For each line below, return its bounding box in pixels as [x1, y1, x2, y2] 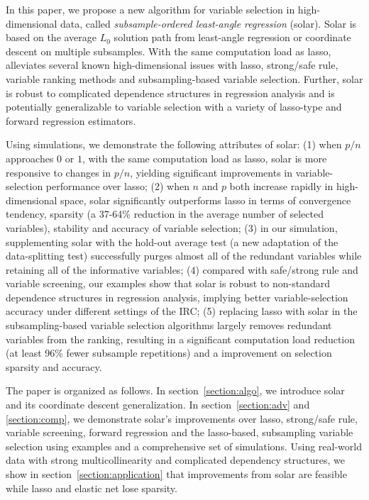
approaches [6, 150, 54, 165]
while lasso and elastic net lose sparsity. [6, 480, 177, 495]
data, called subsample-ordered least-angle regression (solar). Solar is [60, 16, 357, 30]
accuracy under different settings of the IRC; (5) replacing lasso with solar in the [6, 304, 358, 318]
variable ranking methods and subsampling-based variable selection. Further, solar [6, 71, 363, 86]
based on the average [6, 30, 97, 45]
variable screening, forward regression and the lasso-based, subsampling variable [6, 425, 353, 440]
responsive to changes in [6, 165, 111, 179]
